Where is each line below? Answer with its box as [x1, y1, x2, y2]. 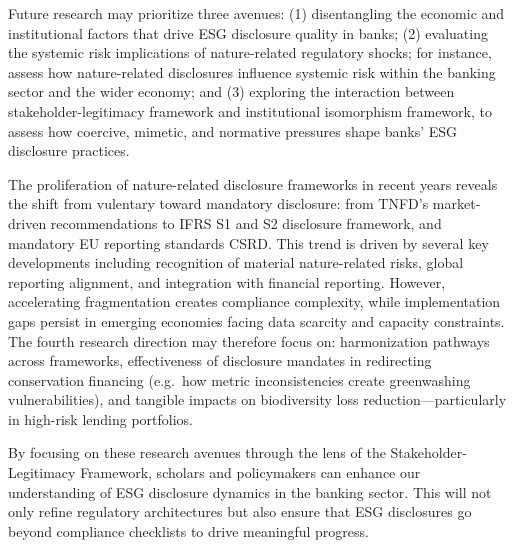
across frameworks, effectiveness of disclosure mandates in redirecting [8, 350, 432, 371]
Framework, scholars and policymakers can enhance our [80, 462, 421, 483]
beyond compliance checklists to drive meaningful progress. [8, 520, 369, 541]
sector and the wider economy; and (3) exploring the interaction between [8, 81, 455, 102]
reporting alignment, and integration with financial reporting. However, [8, 271, 446, 292]
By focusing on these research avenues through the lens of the [8, 442, 386, 463]
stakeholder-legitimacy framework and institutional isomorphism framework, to [8, 100, 492, 121]
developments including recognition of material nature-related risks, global [8, 252, 464, 273]
